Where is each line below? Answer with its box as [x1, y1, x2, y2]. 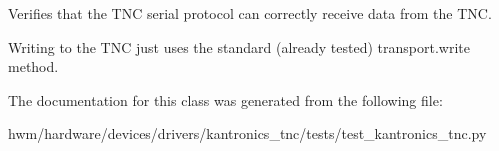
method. [8, 56, 59, 77]
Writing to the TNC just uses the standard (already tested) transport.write [8, 36, 470, 57]
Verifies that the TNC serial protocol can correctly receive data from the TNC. [8, 3, 492, 23]
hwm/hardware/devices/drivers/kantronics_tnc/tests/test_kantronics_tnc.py [8, 123, 487, 144]
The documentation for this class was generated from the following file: [8, 89, 443, 110]
